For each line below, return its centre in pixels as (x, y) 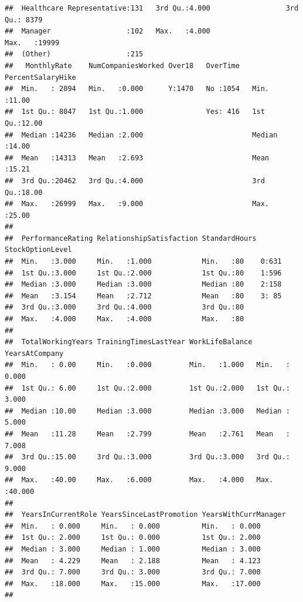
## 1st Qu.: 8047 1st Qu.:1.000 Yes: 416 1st (135, 112)
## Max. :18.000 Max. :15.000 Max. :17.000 (133, 583)
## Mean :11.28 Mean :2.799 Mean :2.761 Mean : (147, 434)
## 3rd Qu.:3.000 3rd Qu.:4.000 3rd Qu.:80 (125, 307)
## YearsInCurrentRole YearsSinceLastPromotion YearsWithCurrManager (145, 515)
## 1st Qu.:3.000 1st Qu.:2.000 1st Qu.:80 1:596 (143, 273)
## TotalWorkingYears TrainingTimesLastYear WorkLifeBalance (129, 342)
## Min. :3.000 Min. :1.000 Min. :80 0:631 (143, 262)
